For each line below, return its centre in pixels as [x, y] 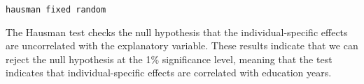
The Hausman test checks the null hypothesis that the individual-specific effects [177, 32]
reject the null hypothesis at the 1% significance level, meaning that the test [169, 59]
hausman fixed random [56, 10]
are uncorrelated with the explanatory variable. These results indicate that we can [182, 45]
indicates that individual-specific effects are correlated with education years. [169, 73]
